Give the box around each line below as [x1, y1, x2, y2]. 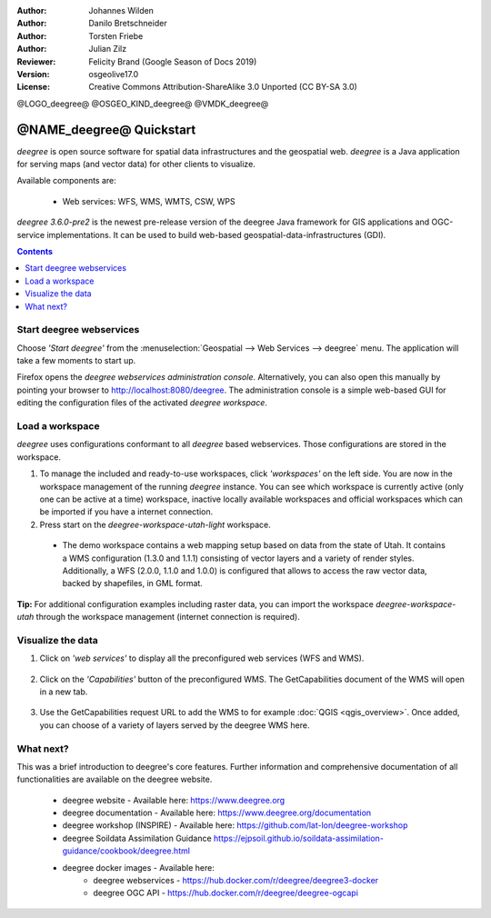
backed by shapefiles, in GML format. [62, 578, 204, 589]
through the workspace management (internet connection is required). [35, 612, 300, 623]
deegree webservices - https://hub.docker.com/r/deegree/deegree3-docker [93, 875, 379, 886]
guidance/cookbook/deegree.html [62, 845, 191, 856]
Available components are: [16, 175, 117, 186]
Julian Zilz [88, 44, 127, 55]
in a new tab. [39, 686, 88, 697]
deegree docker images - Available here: [62, 862, 215, 873]
